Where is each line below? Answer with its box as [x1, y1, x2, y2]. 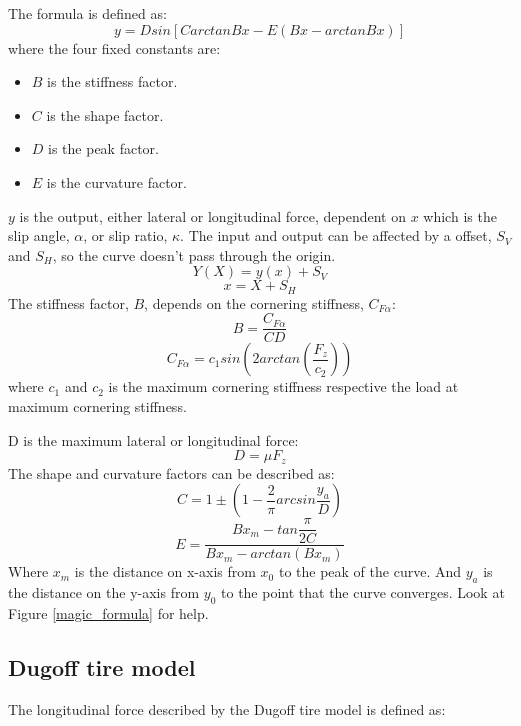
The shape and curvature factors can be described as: [8, 462, 335, 483]
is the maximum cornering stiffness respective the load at [108, 376, 459, 397]
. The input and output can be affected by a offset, [180, 225, 492, 246]
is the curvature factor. [46, 171, 187, 192]
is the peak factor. [48, 138, 160, 159]
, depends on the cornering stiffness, [144, 292, 364, 313]
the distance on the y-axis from [8, 582, 200, 603]
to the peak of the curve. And [278, 561, 462, 582]
